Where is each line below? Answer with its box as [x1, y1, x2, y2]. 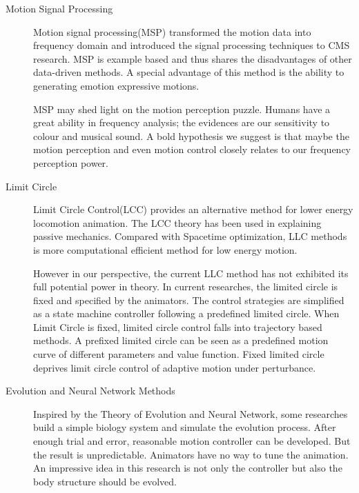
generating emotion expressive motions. [33, 78, 200, 92]
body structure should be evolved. [33, 474, 177, 488]
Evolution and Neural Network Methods [6, 383, 175, 398]
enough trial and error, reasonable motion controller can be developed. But [33, 434, 351, 448]
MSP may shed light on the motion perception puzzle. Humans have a [33, 101, 331, 116]
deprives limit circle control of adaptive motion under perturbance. [33, 360, 316, 374]
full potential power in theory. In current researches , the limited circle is [33, 279, 338, 294]
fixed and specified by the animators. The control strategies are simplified [33, 292, 345, 307]
